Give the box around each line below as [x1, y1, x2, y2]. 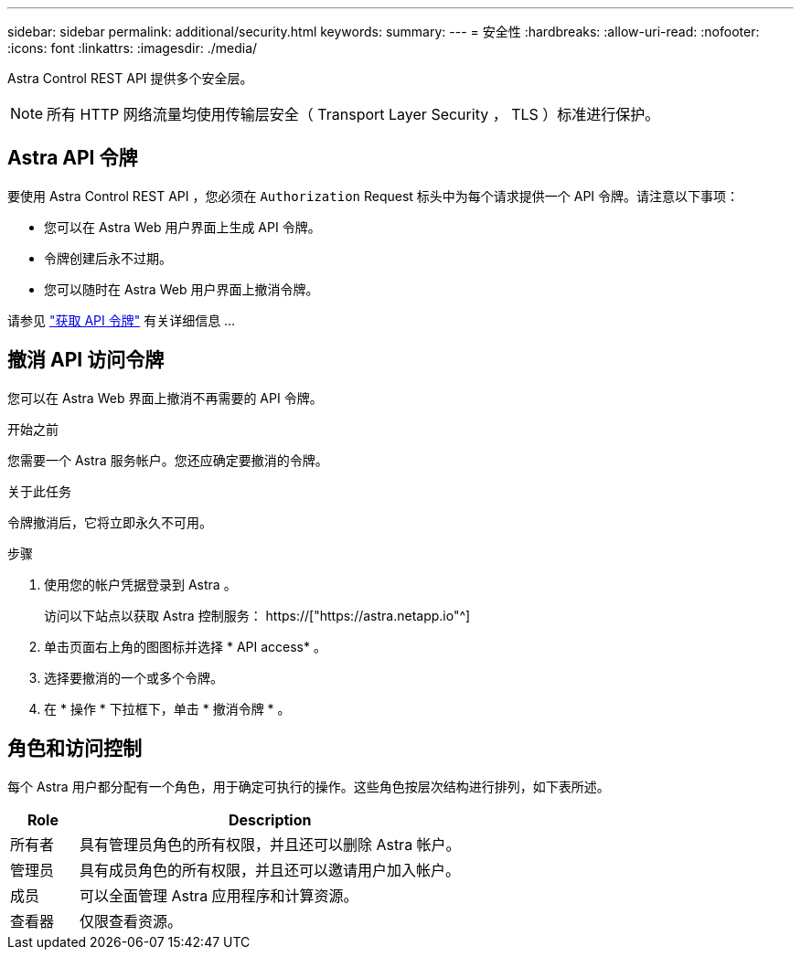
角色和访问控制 [7, 737, 142, 760]
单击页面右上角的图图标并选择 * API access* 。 [44, 638, 326, 654]
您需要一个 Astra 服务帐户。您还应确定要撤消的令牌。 [7, 452, 328, 468]
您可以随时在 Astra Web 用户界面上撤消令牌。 [44, 281, 319, 297]
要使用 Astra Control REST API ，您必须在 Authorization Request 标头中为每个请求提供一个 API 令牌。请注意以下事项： [7, 187, 740, 204]
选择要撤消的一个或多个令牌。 [44, 669, 223, 686]
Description [229, 810, 312, 829]
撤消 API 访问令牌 [7, 348, 165, 372]
